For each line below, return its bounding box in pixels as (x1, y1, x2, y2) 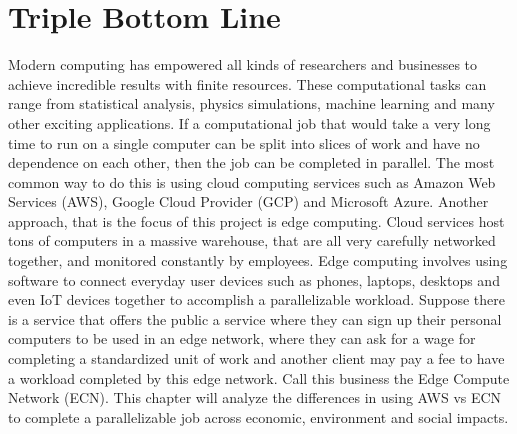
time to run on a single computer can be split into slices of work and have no (8, 132, 480, 153)
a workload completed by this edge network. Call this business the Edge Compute (8, 367, 510, 388)
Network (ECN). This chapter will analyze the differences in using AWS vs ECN (8, 387, 502, 408)
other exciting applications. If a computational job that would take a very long (8, 112, 491, 133)
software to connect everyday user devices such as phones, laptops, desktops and (8, 269, 500, 290)
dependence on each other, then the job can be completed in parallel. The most (8, 152, 495, 173)
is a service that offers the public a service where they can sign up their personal (8, 308, 502, 329)
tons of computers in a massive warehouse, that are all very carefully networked (8, 230, 496, 251)
